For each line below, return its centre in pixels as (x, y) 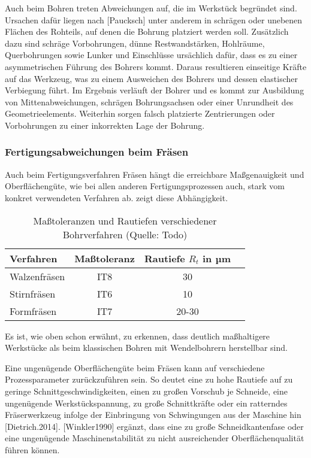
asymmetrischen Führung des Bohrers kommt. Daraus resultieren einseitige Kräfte (156, 66)
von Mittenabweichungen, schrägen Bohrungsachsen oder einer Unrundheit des (149, 101)
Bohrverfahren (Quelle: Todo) (125, 234)
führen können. (32, 449)
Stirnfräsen (33, 293)
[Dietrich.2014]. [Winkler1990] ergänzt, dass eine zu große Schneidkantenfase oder (154, 426)
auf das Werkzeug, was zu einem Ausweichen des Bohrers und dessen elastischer (152, 78)
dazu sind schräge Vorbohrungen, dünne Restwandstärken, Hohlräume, (135, 43)
